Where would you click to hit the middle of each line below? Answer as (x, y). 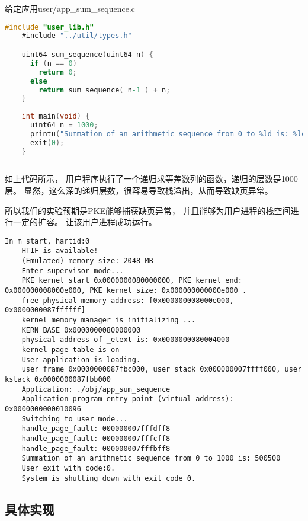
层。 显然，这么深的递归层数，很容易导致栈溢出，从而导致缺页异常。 (139, 190)
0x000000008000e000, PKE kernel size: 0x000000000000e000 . (126, 291)
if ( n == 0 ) (53, 63)
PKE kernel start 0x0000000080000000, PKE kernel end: (132, 281)
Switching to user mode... (75, 419)
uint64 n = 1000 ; (64, 125)
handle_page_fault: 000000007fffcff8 (96, 438)
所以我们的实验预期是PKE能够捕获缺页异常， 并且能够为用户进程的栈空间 (148, 210)
